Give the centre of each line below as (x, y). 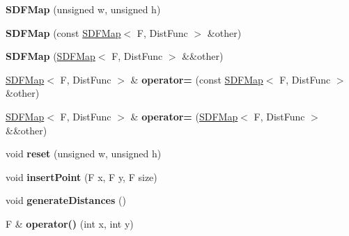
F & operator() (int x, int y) (70, 223)
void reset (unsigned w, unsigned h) (84, 154)
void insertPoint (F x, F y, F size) (82, 176)
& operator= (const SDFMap (197, 79)
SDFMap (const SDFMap (63, 32)
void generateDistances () (66, 200)
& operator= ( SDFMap (184, 116)
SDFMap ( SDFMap (51, 56)
